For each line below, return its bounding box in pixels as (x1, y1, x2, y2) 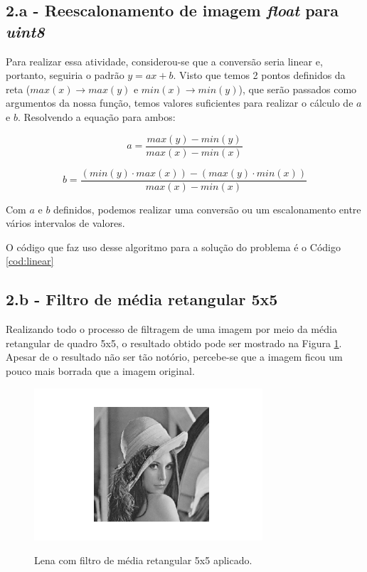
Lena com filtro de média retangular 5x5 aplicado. (34, 553, 252, 568)
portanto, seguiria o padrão (6, 68, 124, 83)
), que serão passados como (238, 81, 357, 96)
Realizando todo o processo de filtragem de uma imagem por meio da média (6, 322, 337, 337)
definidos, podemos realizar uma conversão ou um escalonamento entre (53, 201, 361, 216)
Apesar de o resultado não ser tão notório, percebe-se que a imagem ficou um (6, 349, 343, 364)
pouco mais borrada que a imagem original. (6, 364, 195, 378)
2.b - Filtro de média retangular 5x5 (6, 288, 278, 310)
